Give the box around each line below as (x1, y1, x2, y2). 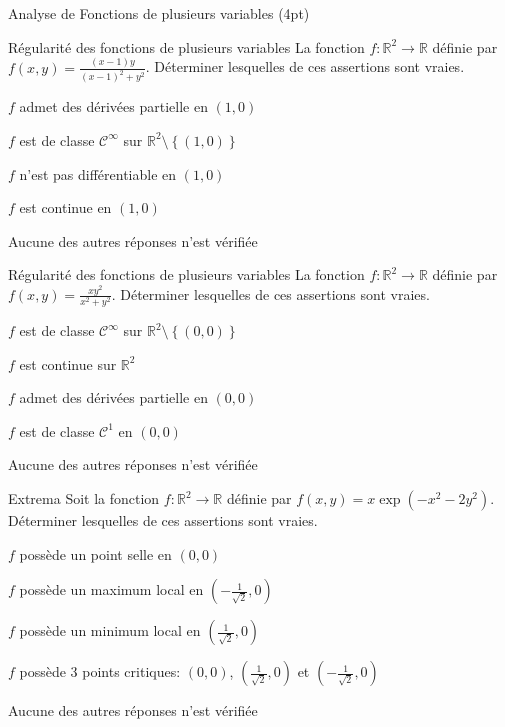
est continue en (19, 197, 112, 218)
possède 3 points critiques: (19, 661, 181, 682)
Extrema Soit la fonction (8, 488, 160, 509)
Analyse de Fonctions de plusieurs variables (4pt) (8, 3, 310, 23)
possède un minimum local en (19, 620, 201, 641)
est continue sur (19, 353, 117, 374)
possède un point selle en (19, 543, 172, 564)
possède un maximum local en (19, 579, 204, 600)
